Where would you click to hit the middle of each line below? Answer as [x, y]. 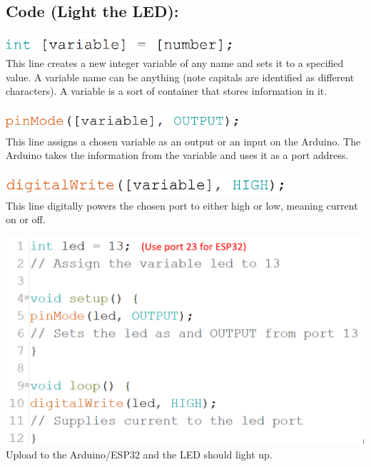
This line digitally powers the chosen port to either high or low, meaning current [182, 205]
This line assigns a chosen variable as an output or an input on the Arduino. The [183, 141]
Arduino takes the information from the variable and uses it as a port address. [177, 155]
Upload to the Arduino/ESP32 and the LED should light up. [139, 454]
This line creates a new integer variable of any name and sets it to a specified [175, 63]
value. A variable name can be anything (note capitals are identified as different [180, 77]
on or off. [26, 219]
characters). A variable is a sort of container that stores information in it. [167, 91]
